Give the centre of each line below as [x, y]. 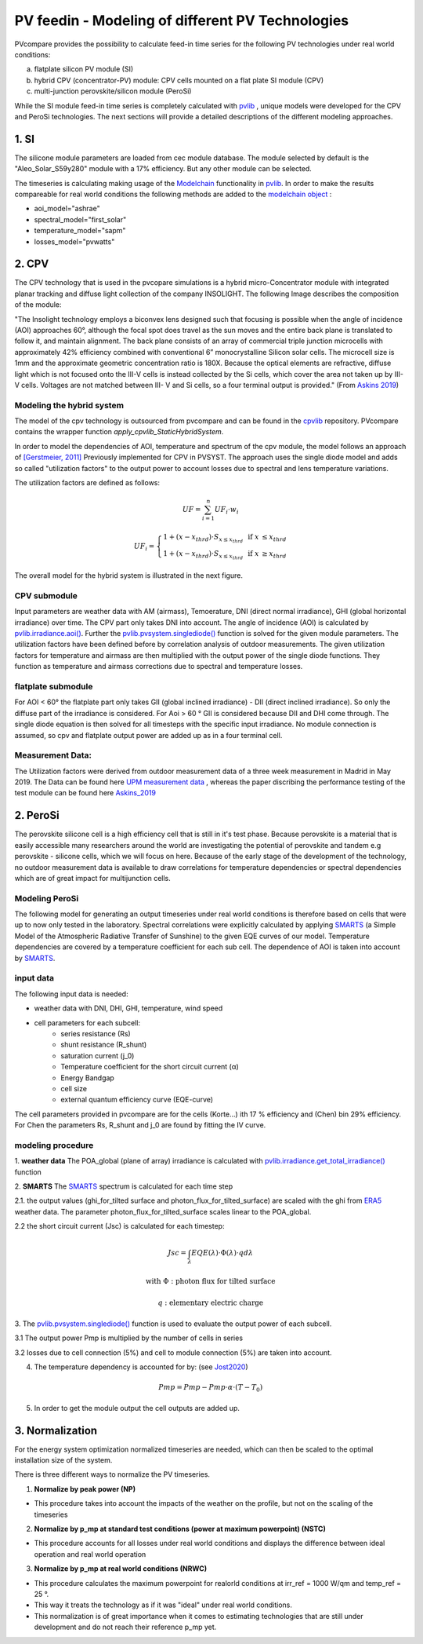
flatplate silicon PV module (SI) [84, 69]
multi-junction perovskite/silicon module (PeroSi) [113, 91]
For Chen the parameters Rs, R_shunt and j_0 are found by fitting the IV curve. [140, 1125]
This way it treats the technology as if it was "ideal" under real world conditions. [163, 1605]
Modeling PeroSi [47, 898]
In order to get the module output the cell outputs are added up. [137, 1408]
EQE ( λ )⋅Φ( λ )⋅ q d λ [222, 1253]
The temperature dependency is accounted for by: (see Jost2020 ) [141, 1367]
